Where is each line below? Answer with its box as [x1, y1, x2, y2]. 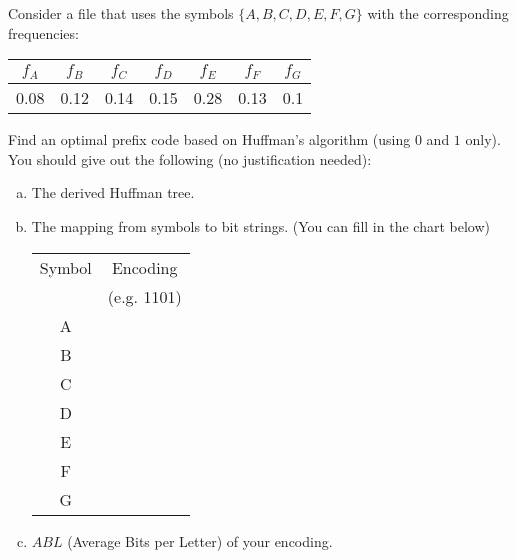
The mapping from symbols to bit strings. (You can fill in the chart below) [31, 215, 490, 236]
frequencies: [8, 22, 79, 43]
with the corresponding [367, 3, 509, 23]
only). [465, 129, 501, 150]
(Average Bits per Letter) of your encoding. [67, 530, 333, 551]
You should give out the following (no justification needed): [8, 148, 372, 169]
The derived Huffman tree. [31, 182, 195, 203]
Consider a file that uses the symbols [8, 3, 234, 23]
